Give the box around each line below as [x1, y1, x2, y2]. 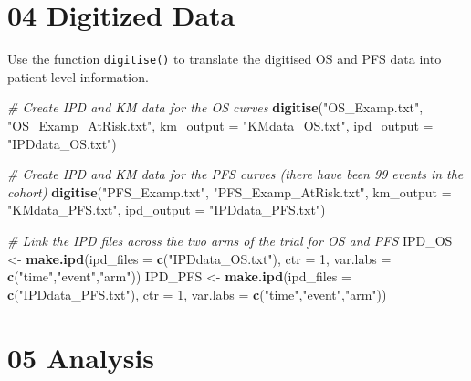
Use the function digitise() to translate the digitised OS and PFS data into [7, 49, 442, 69]
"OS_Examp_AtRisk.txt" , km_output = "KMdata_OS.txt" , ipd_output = [7, 115, 434, 134]
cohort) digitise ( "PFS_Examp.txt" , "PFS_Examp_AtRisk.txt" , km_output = [7, 182, 452, 201]
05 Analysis [7, 338, 155, 376]
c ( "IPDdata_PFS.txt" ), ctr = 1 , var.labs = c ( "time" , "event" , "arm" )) [7, 284, 387, 303]
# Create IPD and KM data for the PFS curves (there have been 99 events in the [7, 164, 464, 184]
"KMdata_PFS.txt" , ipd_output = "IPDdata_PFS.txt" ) [7, 200, 326, 219]
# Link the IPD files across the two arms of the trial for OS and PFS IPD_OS [7, 230, 453, 249]
